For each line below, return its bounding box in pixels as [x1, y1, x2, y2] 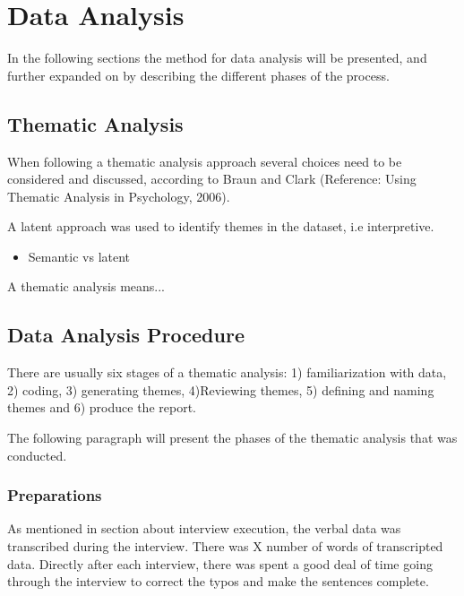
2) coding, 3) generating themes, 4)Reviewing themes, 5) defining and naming [7, 380, 434, 399]
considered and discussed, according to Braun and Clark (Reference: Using [7, 169, 417, 188]
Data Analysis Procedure [7, 321, 245, 349]
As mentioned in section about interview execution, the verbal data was [7, 519, 401, 538]
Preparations [7, 484, 102, 506]
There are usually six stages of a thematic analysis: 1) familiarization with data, [7, 363, 447, 382]
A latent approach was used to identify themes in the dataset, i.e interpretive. [7, 217, 434, 236]
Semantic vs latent [28, 246, 131, 265]
